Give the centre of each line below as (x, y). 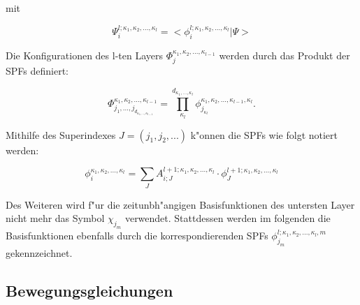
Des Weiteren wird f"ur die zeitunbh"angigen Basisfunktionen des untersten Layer (180, 204)
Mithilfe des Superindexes (61, 134)
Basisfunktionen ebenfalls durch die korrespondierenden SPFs (137, 236)
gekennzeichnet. (39, 252)
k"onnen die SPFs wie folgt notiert (264, 134)
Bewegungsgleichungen (89, 290)
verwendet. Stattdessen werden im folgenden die (228, 218)
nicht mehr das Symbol (55, 218)
